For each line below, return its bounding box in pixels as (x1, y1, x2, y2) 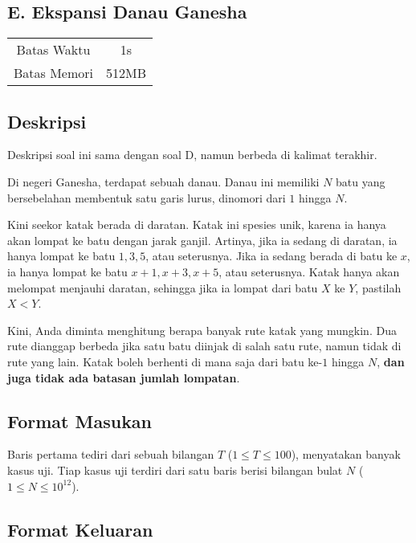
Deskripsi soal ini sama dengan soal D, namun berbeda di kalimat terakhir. (7, 146, 377, 163)
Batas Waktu (16, 40, 91, 59)
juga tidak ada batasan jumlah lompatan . (7, 369, 240, 386)
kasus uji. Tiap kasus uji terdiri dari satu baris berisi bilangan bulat (7, 461, 343, 478)
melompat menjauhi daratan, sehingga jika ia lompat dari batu (7, 279, 318, 296)
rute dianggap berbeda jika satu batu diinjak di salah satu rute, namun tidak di (7, 337, 402, 354)
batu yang (336, 174, 385, 190)
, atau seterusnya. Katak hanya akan (218, 263, 400, 280)
